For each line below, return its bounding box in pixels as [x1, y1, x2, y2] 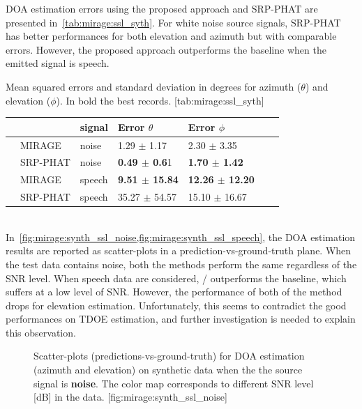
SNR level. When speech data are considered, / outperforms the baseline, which [6, 270, 347, 285]
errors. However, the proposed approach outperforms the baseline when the [6, 42, 326, 56]
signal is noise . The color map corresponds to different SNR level [33, 376, 314, 390]
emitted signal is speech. [6, 56, 110, 70]
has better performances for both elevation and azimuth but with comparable [6, 29, 337, 43]
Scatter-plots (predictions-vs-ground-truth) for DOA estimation [33, 348, 305, 363]
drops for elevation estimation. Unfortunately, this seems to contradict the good [6, 298, 347, 312]
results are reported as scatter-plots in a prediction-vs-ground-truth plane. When [6, 243, 352, 258]
